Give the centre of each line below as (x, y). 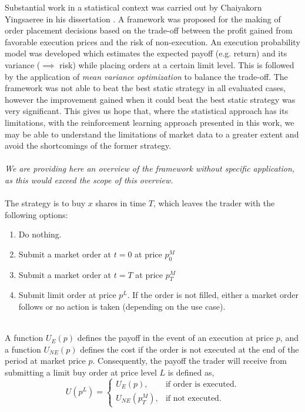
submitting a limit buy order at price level (81, 372)
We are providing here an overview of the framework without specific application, (150, 168)
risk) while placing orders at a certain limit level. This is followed (177, 64)
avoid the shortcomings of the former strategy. (88, 145)
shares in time (121, 203)
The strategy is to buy (45, 203)
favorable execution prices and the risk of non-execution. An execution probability (152, 41)
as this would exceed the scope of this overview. (89, 180)
